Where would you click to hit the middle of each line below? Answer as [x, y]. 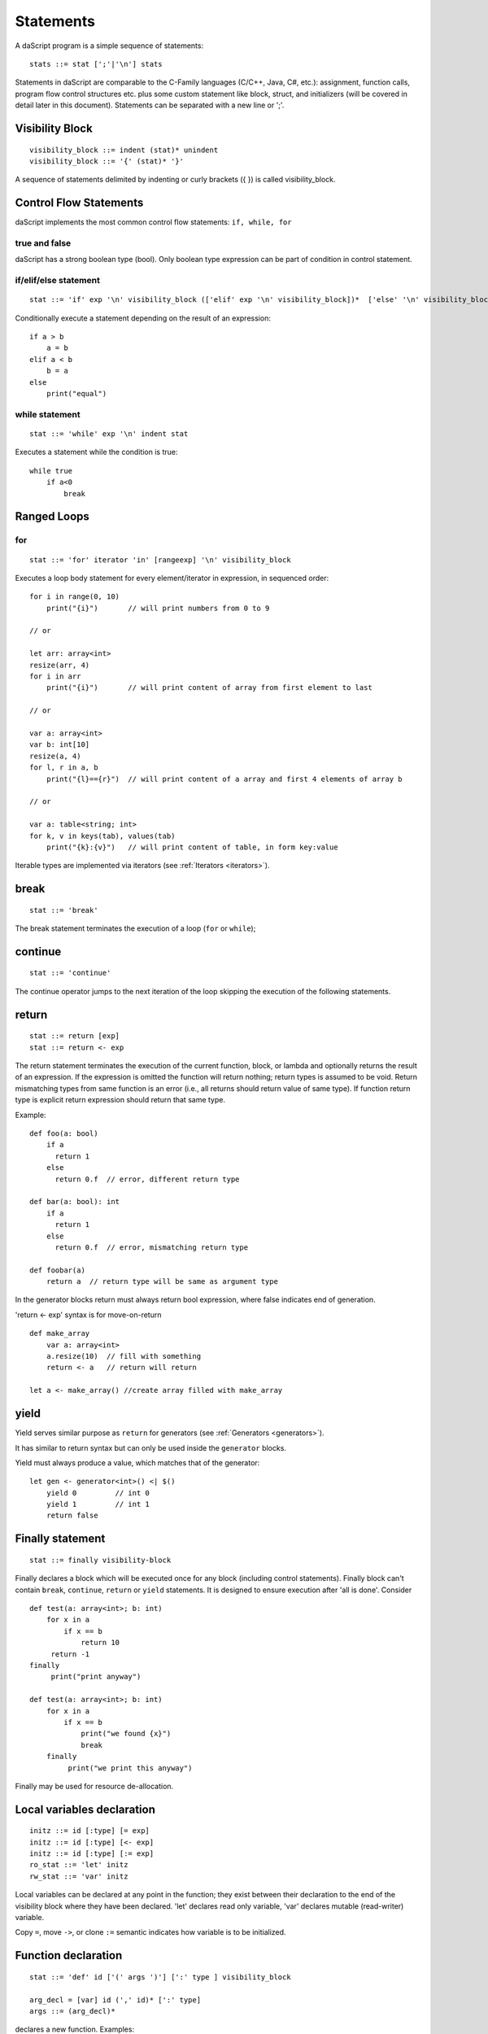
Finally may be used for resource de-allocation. [94, 1786]
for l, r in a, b [64, 768]
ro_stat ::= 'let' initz [79, 1865]
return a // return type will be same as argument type [162, 1282]
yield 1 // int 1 [98, 1504]
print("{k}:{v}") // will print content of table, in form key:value [192, 847]
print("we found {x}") [126, 1734]
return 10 [100, 1643]
